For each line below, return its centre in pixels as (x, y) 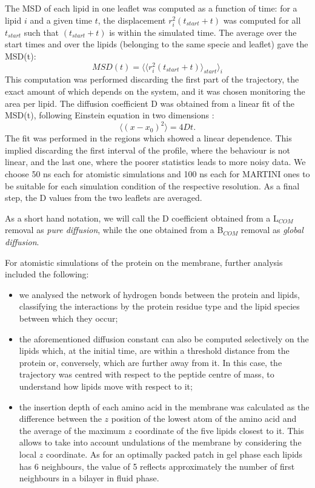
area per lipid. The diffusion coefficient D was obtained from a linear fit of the (150, 103)
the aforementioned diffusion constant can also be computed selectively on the (164, 338)
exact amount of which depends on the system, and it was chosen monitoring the (155, 91)
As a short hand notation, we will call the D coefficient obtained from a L (142, 218)
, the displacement (132, 20)
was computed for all (262, 20)
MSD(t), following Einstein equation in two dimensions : (110, 115)
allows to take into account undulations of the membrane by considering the (160, 442)
